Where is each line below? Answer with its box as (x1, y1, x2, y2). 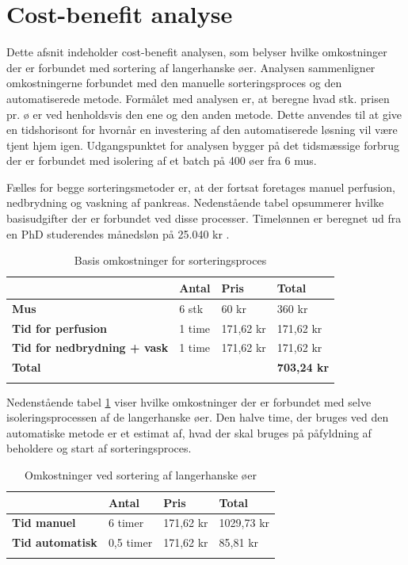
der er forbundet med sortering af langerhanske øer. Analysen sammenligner (6, 59, 376, 75)
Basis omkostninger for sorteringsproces (74, 252, 267, 269)
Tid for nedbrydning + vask (12, 339, 169, 356)
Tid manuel (12, 514, 76, 531)
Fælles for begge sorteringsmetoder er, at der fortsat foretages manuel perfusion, (6, 178, 396, 195)
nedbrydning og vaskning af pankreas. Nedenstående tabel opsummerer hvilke (6, 194, 384, 211)
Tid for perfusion (12, 319, 108, 336)
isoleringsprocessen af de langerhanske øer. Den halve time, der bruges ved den (6, 409, 389, 426)
